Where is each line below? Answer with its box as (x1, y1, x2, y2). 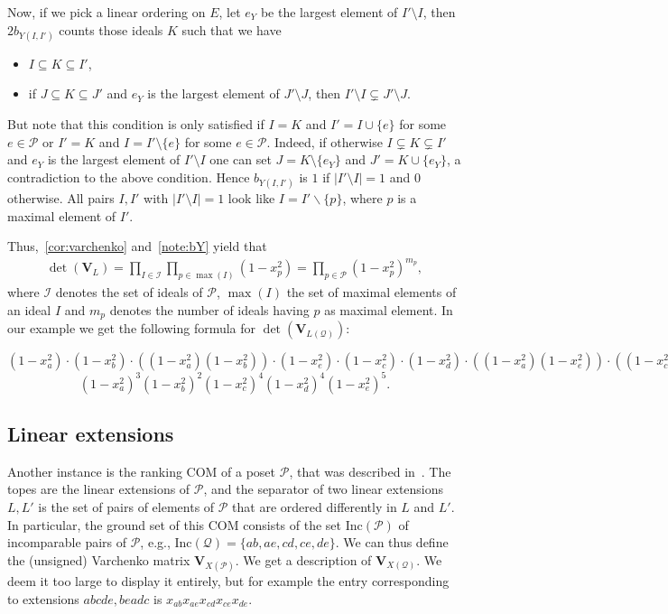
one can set (209, 150, 272, 169)
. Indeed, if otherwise (266, 132, 383, 151)
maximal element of (7, 206, 116, 225)
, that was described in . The (289, 461, 451, 480)
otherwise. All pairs (7, 188, 115, 207)
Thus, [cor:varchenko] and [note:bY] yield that (7, 237, 267, 256)
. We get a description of (235, 550, 372, 569)
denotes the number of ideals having (109, 300, 310, 319)
